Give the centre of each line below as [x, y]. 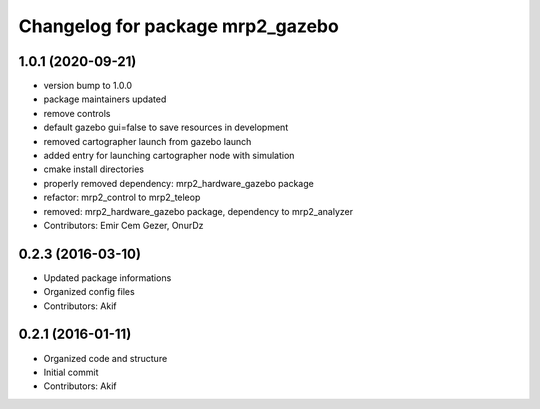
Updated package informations [107, 277]
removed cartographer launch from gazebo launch [147, 141]
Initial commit [71, 372]
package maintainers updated [105, 99]
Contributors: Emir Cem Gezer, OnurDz [123, 225]
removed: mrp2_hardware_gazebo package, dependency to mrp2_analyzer [198, 211]
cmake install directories [94, 169]
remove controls [77, 113]
